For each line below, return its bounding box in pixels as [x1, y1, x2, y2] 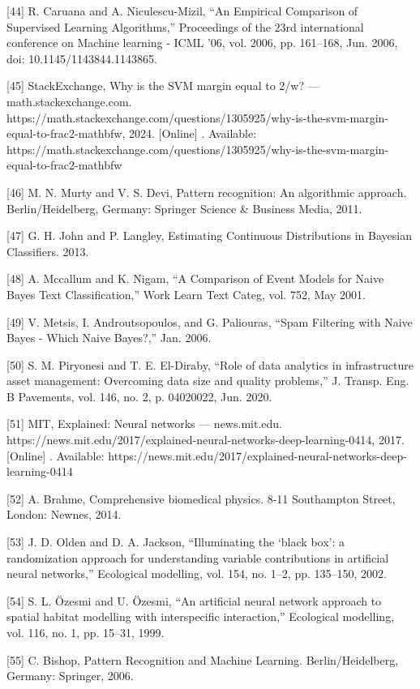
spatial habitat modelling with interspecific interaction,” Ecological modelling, [6, 608, 395, 625]
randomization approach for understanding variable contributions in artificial [6, 549, 389, 566]
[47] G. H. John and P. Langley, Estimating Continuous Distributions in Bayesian [6, 227, 412, 244]
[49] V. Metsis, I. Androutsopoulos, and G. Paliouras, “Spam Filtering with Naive [6, 313, 413, 330]
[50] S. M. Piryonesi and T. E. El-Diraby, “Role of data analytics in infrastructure [6, 356, 414, 373]
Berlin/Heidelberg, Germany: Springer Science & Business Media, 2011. [6, 199, 362, 216]
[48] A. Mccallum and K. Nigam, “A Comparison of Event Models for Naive [6, 270, 384, 287]
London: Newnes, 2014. [6, 506, 122, 523]
